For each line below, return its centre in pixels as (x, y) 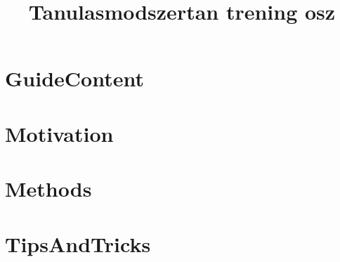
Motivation (59, 133)
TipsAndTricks (78, 243)
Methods (48, 189)
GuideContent (74, 78)
